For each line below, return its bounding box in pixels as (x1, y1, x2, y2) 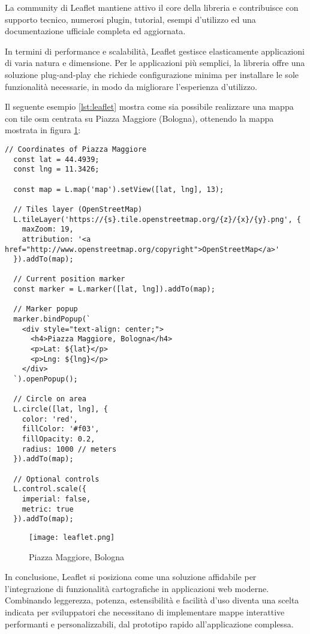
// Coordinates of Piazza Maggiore (5, 145, 147, 154)
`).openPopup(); (13, 375, 78, 384)
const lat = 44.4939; (13, 155, 100, 164)
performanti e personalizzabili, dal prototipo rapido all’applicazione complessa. (5, 617, 294, 630)
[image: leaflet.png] (29, 533, 115, 542)
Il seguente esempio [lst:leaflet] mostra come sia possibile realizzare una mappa (5, 100, 294, 113)
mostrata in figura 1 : (5, 124, 81, 136)
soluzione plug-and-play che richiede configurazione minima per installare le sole (5, 68, 299, 80)
